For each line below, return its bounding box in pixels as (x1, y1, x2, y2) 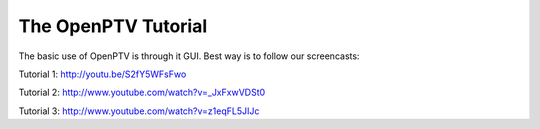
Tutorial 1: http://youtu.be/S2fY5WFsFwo (18, 68, 187, 80)
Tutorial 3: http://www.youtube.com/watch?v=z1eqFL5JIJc (18, 105, 260, 117)
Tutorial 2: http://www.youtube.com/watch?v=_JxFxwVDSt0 (18, 86, 266, 99)
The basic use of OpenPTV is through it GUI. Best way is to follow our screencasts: (18, 50, 360, 62)
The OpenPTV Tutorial (18, 15, 208, 37)
